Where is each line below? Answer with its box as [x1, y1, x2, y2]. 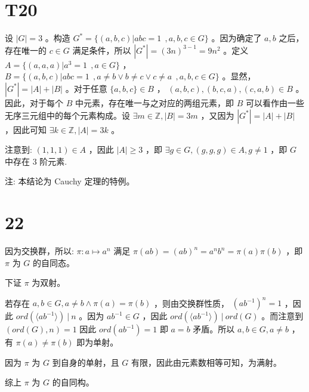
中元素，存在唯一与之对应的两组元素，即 [75, 96, 234, 109]
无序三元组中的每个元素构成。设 [5, 109, 130, 121]
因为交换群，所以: [5, 245, 74, 257]
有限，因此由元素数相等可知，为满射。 [131, 356, 282, 368]
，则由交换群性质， [153, 297, 229, 309]
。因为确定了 [211, 32, 262, 44]
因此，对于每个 [5, 96, 63, 109]
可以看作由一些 [245, 96, 304, 109]
